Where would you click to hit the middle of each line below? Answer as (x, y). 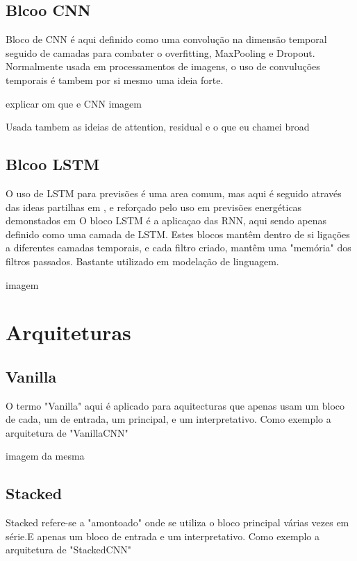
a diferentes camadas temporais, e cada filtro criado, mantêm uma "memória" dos (178, 248)
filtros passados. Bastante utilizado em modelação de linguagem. (142, 261)
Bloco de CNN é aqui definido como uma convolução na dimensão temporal (166, 39)
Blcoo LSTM (53, 164)
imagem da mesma (45, 456)
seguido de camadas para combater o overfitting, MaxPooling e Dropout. (160, 52)
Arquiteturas (68, 332)
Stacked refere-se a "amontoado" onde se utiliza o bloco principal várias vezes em (177, 522)
